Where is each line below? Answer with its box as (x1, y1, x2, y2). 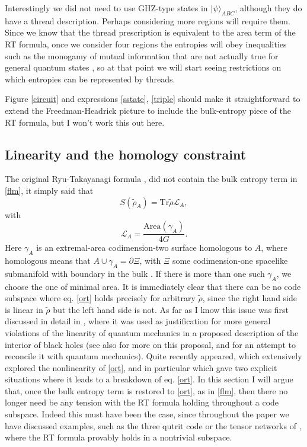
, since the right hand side (202, 292, 297, 304)
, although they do (235, 2, 302, 14)
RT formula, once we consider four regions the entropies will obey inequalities (5, 37, 287, 50)
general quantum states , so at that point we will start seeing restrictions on (5, 61, 282, 74)
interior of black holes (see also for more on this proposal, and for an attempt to (5, 338, 296, 350)
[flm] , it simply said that (5, 184, 94, 196)
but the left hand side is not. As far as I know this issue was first (53, 303, 289, 315)
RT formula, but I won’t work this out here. (5, 116, 165, 128)
